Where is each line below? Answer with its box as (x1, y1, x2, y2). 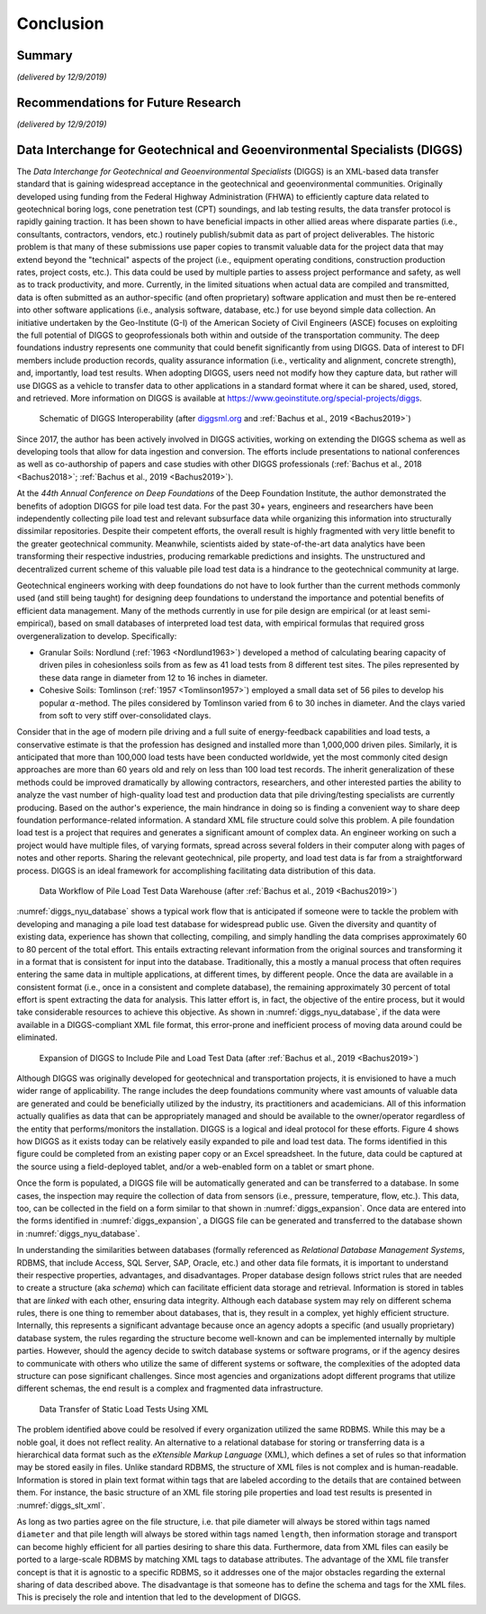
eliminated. (16, 1032, 58, 1043)
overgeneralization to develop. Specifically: (16, 630, 177, 641)
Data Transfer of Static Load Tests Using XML (39, 1403, 209, 1414)
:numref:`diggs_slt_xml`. (16, 1500, 105, 1510)
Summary (16, 48, 73, 63)
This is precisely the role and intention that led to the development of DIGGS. (16, 1591, 301, 1602)
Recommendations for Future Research (16, 95, 242, 110)
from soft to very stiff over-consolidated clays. (39, 709, 211, 720)
